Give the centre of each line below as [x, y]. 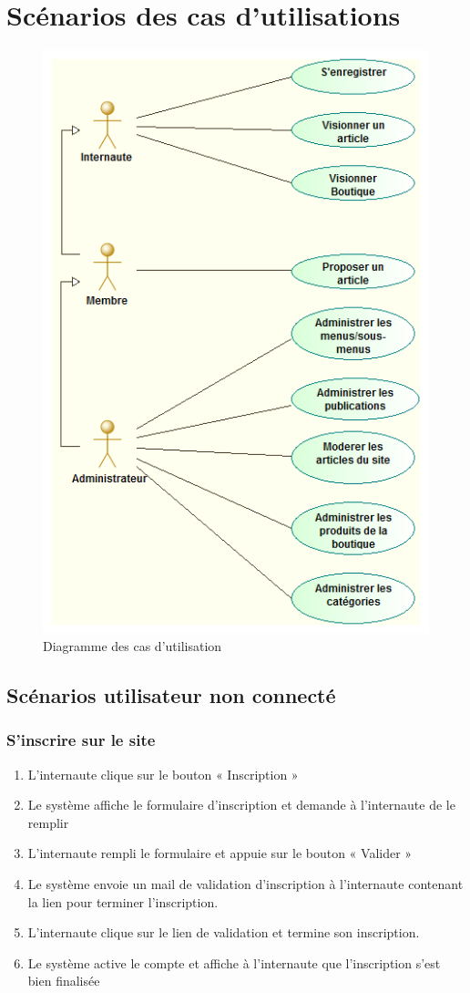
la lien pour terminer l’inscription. [123, 901]
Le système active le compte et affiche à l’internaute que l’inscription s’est [234, 962]
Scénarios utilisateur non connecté [171, 695]
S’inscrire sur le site [81, 740]
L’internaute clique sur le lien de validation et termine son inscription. [224, 932]
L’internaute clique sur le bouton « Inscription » [163, 774]
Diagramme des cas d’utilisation [133, 646]
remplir [48, 822]
